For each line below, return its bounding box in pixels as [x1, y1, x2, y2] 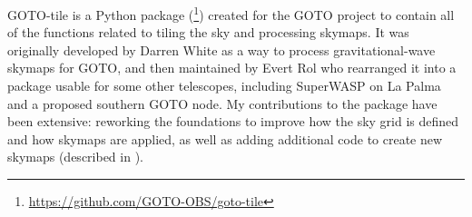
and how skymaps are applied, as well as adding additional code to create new [7, 129, 443, 148]
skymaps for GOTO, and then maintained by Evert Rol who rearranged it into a [7, 58, 457, 77]
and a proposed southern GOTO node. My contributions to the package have [7, 94, 438, 113]
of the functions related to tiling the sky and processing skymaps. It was [7, 23, 409, 42]
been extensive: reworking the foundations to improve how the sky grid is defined [7, 112, 459, 131]
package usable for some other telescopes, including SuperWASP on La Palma [7, 76, 441, 95]
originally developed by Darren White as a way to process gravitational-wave [7, 40, 436, 59]
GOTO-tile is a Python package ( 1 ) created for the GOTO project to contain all [7, 3, 455, 24]
